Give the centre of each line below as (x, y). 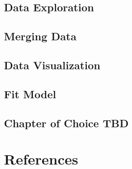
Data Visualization (52, 65)
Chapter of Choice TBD (66, 123)
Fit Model (30, 94)
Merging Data (40, 36)
